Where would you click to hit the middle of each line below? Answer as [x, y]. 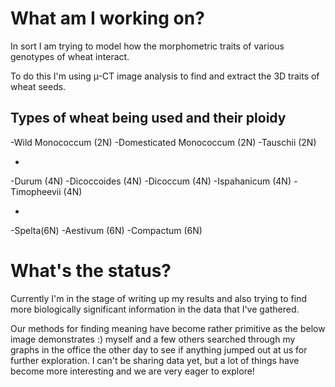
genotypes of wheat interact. [70, 56]
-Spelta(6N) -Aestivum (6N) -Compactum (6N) [106, 230]
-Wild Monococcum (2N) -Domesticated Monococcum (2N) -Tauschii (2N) [163, 142]
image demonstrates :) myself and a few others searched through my [153, 339]
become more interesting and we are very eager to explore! [132, 371]
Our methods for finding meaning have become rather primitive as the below [168, 328]
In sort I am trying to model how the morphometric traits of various [147, 46]
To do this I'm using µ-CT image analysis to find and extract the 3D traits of [165, 76]
